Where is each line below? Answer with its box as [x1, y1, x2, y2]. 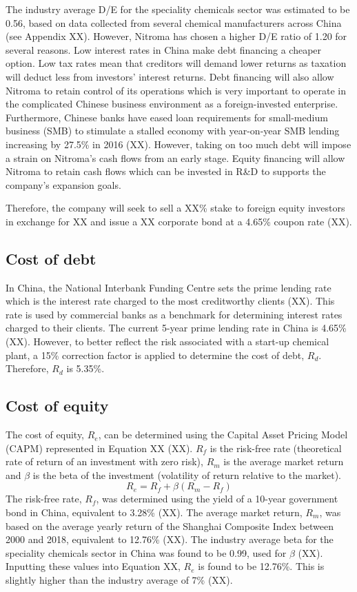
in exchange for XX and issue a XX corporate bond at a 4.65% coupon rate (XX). [6, 214, 352, 228]
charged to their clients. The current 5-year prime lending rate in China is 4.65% [6, 320, 347, 335]
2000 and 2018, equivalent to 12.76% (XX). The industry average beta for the [6, 532, 334, 547]
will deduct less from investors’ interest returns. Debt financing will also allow [6, 69, 334, 83]
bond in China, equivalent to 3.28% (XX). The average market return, [6, 505, 303, 520]
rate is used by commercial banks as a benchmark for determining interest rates [6, 307, 343, 321]
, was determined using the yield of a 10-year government [96, 491, 338, 506]
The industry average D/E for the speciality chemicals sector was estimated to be [6, 2, 350, 16]
